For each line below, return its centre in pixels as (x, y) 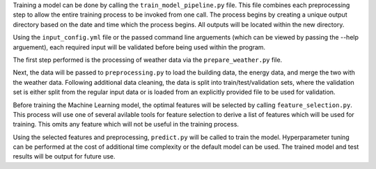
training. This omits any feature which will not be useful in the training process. (126, 124)
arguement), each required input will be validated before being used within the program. (139, 47)
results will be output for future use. (64, 156)
